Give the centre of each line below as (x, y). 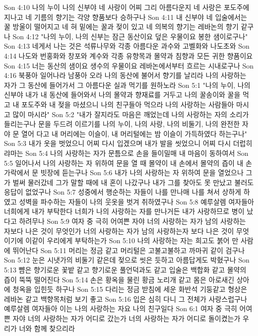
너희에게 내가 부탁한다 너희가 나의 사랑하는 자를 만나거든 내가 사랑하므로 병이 (124, 211)
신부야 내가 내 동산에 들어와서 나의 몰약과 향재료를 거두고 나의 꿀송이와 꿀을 (122, 95)
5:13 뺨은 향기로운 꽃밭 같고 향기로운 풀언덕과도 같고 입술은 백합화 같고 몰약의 (125, 270)
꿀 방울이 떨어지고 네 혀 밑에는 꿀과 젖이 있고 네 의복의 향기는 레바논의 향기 (121, 27)
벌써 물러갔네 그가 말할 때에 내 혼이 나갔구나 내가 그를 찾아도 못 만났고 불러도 (133, 182)
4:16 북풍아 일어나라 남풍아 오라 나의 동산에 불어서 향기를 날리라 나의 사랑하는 (125, 75)
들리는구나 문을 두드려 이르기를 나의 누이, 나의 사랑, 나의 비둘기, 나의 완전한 (122, 124)
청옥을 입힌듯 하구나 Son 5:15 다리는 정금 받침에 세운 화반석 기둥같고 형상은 (130, 289)
